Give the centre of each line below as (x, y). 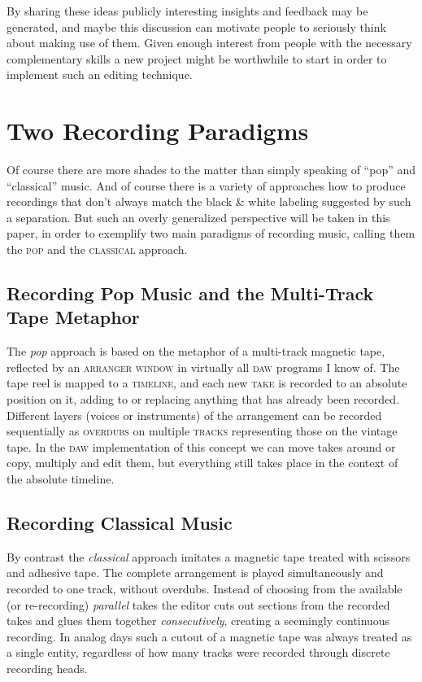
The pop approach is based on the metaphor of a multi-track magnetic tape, (196, 351)
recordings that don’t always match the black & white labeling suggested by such (209, 201)
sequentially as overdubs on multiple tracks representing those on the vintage (202, 431)
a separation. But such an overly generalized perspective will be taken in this (198, 217)
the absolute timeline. (61, 479)
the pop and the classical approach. (97, 249)
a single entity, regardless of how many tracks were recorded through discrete (198, 652)
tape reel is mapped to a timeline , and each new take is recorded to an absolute (207, 383)
